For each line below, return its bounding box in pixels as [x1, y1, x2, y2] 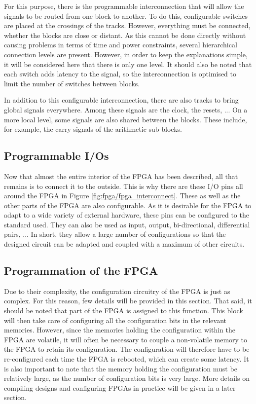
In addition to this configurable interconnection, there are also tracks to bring [4, 95, 239, 105]
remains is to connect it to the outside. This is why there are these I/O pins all [4, 181, 243, 191]
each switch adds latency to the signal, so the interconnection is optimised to [4, 69, 237, 79]
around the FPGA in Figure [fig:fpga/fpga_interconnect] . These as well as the [4, 190, 241, 201]
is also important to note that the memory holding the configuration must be [4, 363, 237, 373]
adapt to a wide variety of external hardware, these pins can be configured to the [4, 210, 249, 220]
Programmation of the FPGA [4, 263, 158, 278]
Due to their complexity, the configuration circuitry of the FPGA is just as [4, 286, 230, 296]
